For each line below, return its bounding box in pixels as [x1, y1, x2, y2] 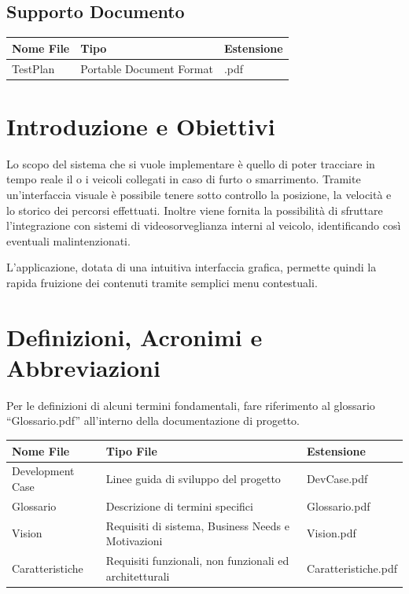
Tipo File [105, 442, 157, 459]
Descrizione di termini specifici [105, 497, 253, 514]
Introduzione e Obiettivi [6, 109, 275, 142]
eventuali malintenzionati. [6, 232, 131, 249]
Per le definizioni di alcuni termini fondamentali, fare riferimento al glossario [6, 397, 375, 413]
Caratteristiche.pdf [307, 559, 397, 576]
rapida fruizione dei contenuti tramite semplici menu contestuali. [6, 274, 318, 290]
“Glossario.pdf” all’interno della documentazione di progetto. [6, 412, 300, 429]
